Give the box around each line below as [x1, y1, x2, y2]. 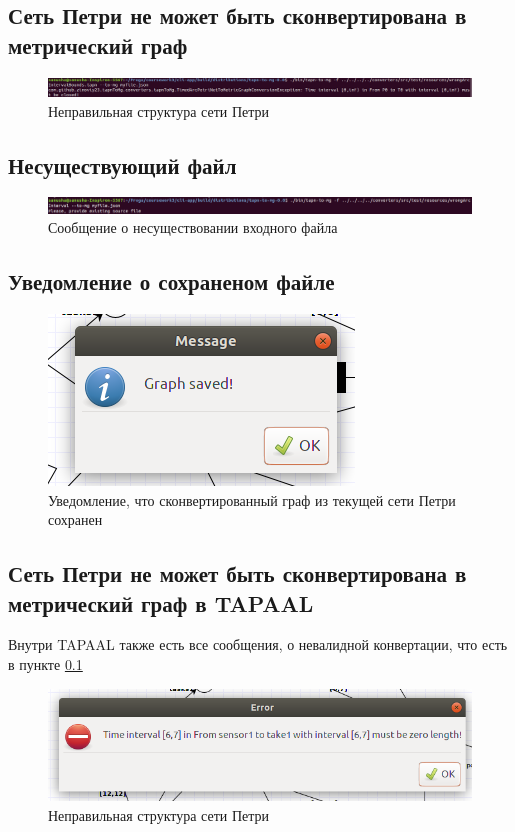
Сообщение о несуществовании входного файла [48, 217, 338, 238]
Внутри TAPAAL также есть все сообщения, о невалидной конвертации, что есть [8, 634, 508, 655]
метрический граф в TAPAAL [8, 587, 314, 618]
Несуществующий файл [8, 149, 237, 180]
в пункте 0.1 [8, 653, 83, 674]
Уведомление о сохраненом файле [8, 266, 335, 297]
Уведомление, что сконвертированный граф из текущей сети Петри [48, 489, 456, 510]
